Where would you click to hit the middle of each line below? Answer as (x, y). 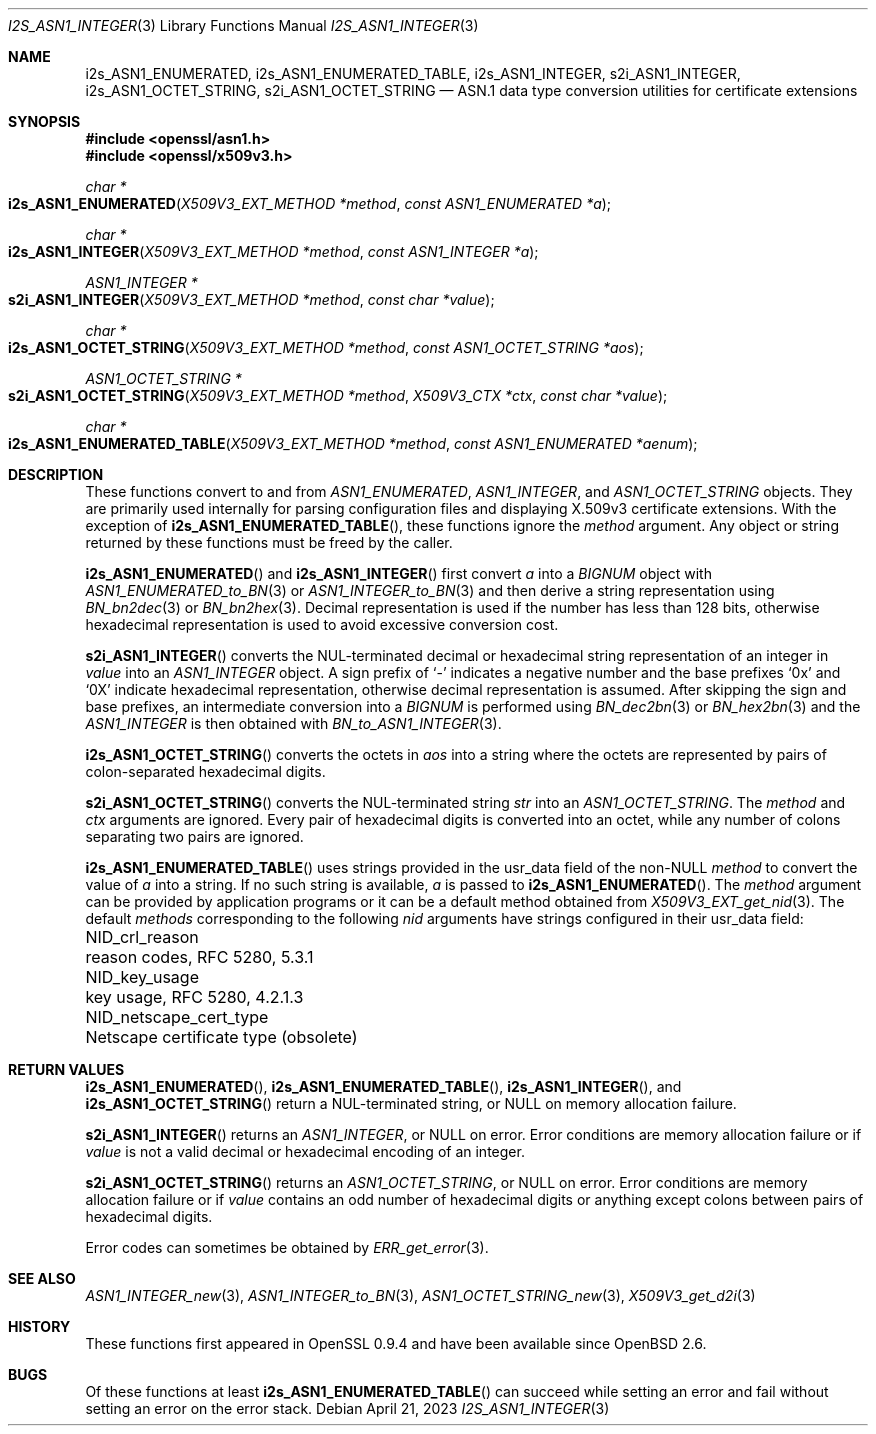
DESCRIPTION (56, 474)
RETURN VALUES (66, 1069)
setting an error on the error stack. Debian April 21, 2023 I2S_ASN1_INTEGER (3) (347, 1408)
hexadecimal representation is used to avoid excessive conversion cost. (322, 624)
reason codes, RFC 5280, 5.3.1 (199, 957)
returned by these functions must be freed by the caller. (269, 542)
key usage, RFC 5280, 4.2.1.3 (194, 997)
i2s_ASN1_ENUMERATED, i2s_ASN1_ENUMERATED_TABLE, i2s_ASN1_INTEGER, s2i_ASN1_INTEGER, (413, 73)
